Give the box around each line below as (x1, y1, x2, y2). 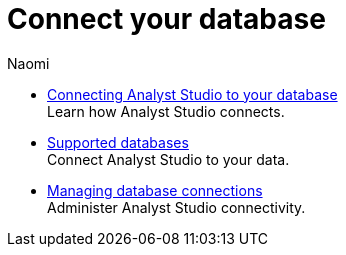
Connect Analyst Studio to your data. (47, 150, 290, 168)
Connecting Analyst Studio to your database (47, 85, 338, 103)
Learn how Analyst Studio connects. (47, 102, 285, 120)
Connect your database (7, 2, 326, 36)
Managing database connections (47, 181, 263, 199)
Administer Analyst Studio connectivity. (47, 198, 306, 216)
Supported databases (47, 133, 189, 151)
